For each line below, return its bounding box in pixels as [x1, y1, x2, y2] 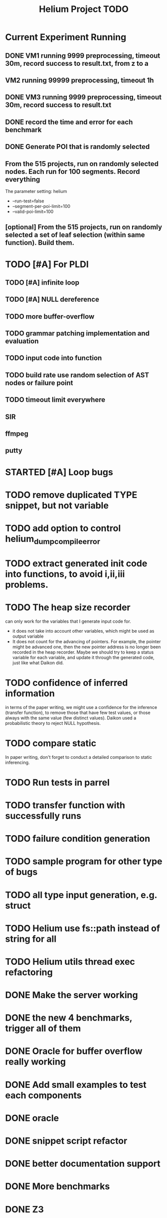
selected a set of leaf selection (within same [5, 231, 146, 239]
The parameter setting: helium [5, 188, 67, 194]
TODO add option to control [5, 522, 121, 534]
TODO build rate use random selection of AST [5, 370, 150, 379]
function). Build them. [5, 238, 75, 247]
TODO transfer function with [5, 799, 126, 811]
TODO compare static [5, 737, 96, 749]
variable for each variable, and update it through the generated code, [12, 654, 155, 660]
